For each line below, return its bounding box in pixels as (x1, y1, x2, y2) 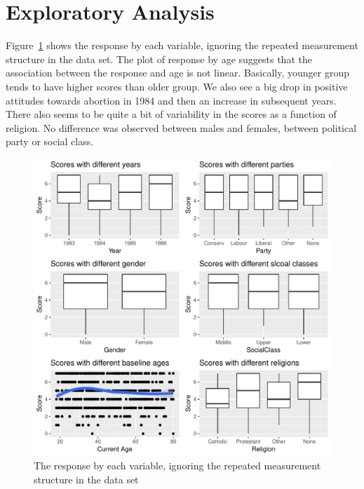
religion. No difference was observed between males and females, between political (6, 120, 357, 135)
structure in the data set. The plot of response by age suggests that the (6, 51, 312, 66)
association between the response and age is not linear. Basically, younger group (6, 65, 350, 80)
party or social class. (6, 134, 94, 149)
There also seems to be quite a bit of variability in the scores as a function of (6, 107, 337, 121)
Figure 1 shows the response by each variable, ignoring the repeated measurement (6, 38, 358, 53)
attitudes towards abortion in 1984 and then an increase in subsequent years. (6, 93, 337, 107)
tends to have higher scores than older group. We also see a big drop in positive (6, 79, 348, 93)
